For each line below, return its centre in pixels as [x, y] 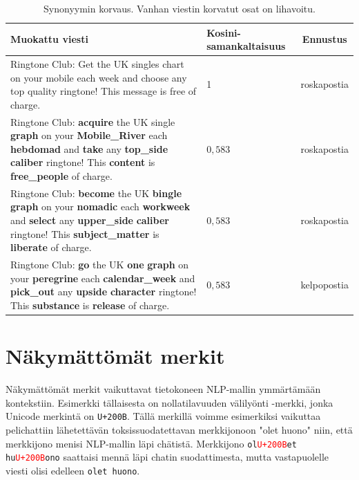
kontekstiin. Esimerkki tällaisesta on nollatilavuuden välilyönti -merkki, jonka [169, 402]
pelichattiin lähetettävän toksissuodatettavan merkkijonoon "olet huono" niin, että [179, 429]
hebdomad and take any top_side [89, 148]
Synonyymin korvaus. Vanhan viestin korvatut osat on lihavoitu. [179, 8]
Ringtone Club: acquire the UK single [93, 121]
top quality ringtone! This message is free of [104, 91]
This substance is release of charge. [90, 305]
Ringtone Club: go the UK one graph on [100, 265]
